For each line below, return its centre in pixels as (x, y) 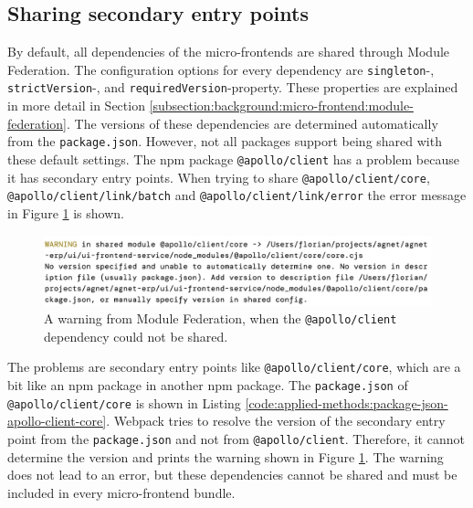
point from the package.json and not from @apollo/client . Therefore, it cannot (236, 438)
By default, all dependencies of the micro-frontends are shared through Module (229, 52)
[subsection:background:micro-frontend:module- (281, 106)
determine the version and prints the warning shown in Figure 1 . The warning (226, 456)
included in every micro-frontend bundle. (121, 492)
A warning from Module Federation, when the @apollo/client (221, 318)
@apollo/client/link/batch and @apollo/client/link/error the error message (237, 195)
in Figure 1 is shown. (66, 212)
